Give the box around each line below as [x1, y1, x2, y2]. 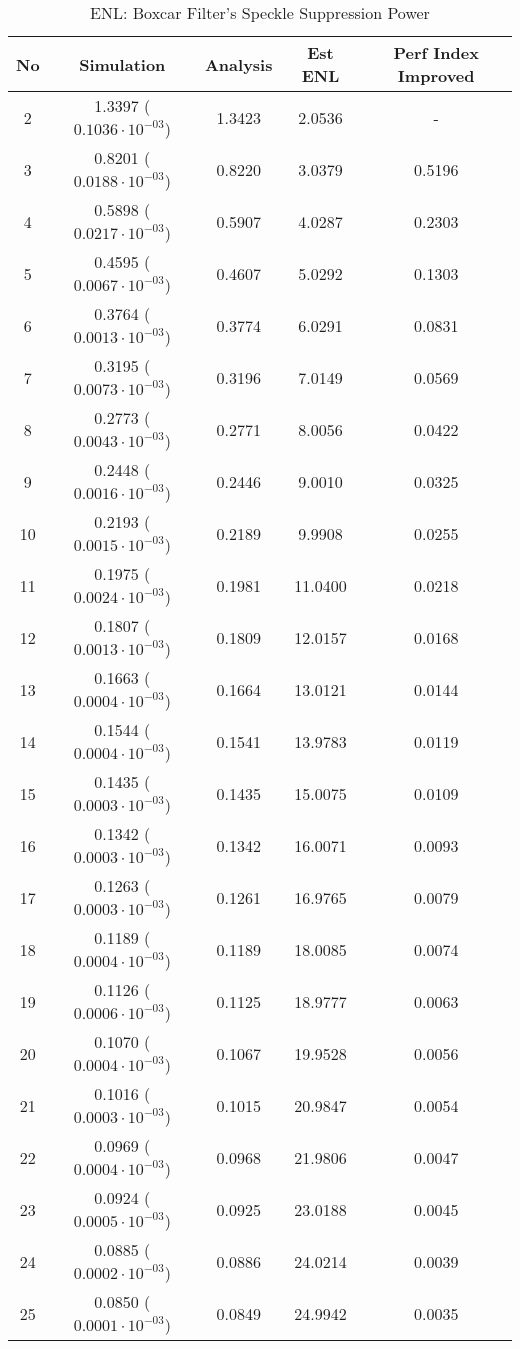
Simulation [79, 52, 166, 76]
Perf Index [393, 41, 479, 64]
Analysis [204, 52, 273, 76]
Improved [397, 64, 475, 87]
